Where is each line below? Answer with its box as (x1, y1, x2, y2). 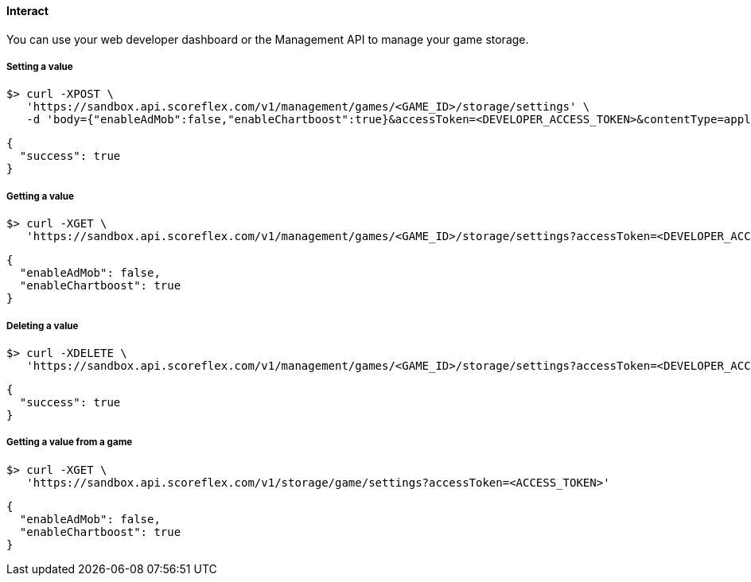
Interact (6, 4, 49, 17)
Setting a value (6, 61, 73, 72)
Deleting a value (6, 320, 79, 332)
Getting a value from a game (6, 436, 133, 448)
